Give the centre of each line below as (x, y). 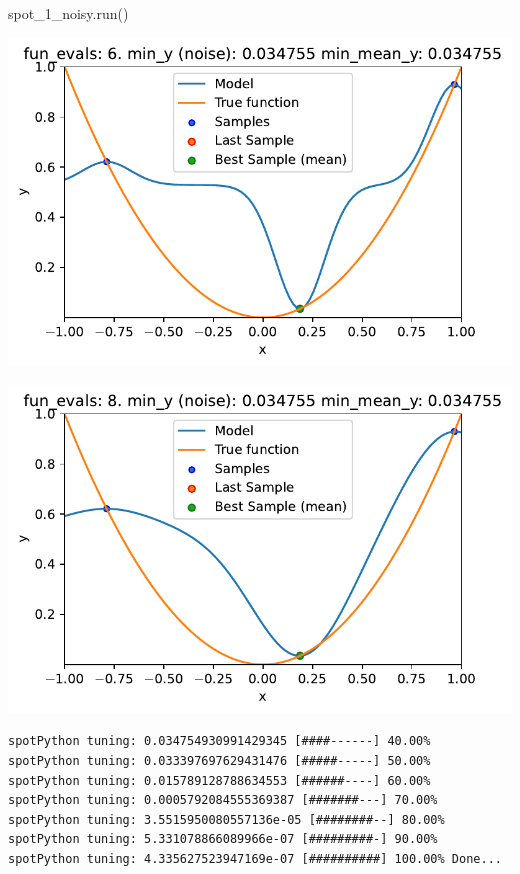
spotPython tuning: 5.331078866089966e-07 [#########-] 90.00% (223, 839)
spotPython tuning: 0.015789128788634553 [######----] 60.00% (219, 780)
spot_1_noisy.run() (68, 13)
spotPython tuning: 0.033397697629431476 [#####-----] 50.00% (219, 761)
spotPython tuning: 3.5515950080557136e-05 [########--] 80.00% (226, 819)
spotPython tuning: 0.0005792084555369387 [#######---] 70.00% (223, 800)
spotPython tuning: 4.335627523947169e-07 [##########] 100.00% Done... (255, 859)
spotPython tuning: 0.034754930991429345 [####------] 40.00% (219, 741)
